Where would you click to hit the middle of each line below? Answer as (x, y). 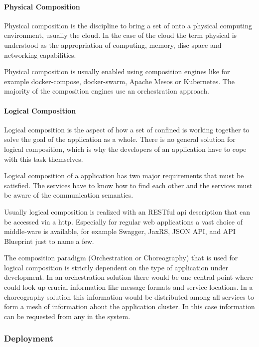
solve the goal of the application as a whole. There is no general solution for (120, 139)
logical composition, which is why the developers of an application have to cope (125, 149)
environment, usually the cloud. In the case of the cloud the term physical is (121, 35)
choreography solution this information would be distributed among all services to (129, 296)
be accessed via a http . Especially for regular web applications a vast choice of (124, 221)
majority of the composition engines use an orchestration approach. (107, 91)
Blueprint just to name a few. (49, 241)
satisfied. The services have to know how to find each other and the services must (128, 185)
